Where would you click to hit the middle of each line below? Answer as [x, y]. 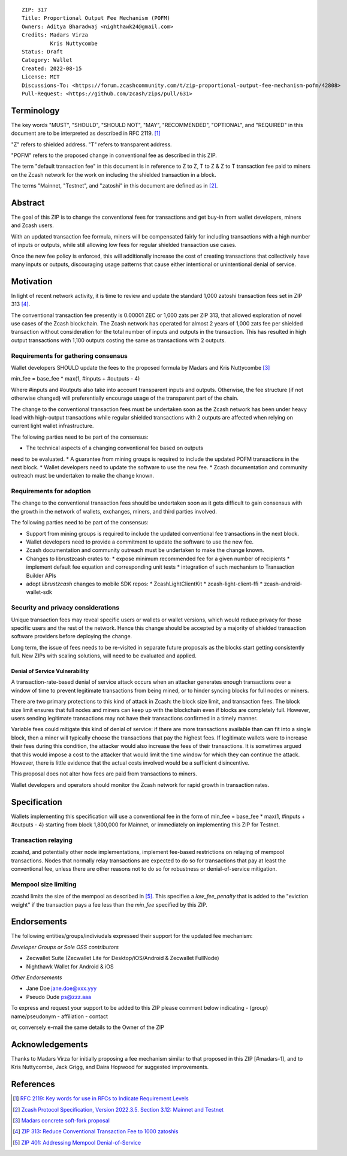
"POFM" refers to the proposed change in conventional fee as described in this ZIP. [114, 155]
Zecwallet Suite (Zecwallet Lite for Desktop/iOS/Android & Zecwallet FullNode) [123, 958]
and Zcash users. [32, 225]
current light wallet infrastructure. [52, 426]
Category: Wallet [47, 60]
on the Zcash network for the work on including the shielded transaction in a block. [114, 174]
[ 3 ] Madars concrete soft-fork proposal [61, 1120]
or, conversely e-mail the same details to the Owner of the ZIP [87, 1027]
